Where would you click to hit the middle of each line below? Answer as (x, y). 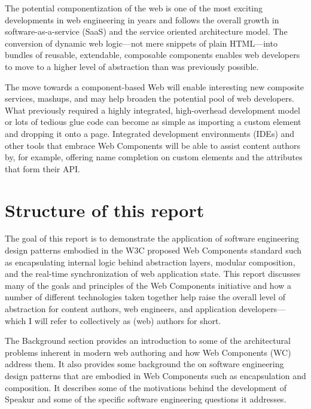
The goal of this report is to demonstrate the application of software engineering (152, 238)
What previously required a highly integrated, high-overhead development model (153, 110)
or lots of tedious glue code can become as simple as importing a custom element (153, 122)
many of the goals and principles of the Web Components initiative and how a (148, 285)
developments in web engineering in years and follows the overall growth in (142, 19)
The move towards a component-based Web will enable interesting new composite (155, 86)
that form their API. (42, 168)
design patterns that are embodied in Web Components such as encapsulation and (155, 375)
